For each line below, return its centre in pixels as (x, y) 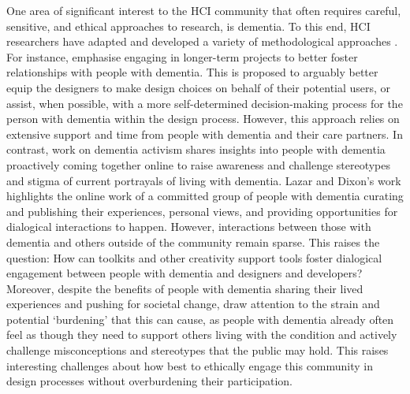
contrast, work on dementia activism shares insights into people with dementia (196, 149)
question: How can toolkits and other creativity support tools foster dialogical (194, 257)
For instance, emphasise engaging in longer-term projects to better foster (182, 56)
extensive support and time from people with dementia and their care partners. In (205, 134)
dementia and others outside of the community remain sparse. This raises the (193, 242)
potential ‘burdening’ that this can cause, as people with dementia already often (200, 319)
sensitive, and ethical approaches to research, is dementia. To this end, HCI (188, 26)
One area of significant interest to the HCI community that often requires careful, (204, 10)
